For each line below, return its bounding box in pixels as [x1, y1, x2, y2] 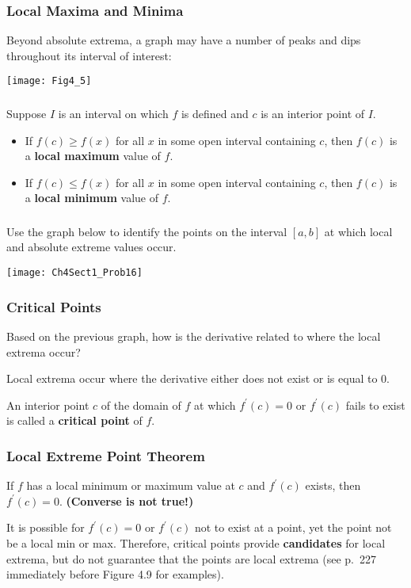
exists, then [305, 477, 361, 494]
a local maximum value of [25, 147, 161, 164]
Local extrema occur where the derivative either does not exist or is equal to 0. [6, 370, 390, 387]
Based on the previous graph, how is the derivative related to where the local [6, 327, 381, 344]
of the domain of [101, 396, 181, 413]
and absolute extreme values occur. [6, 239, 177, 255]
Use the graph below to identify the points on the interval [6, 223, 287, 239]
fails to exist [345, 396, 405, 413]
